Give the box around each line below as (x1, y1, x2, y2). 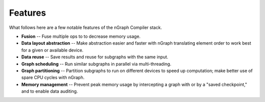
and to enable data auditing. (21, 88, 78, 94)
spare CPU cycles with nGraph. (21, 75, 85, 80)
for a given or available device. (21, 47, 83, 53)
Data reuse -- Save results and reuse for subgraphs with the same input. (21, 54, 169, 60)
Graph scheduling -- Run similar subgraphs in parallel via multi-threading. (21, 61, 172, 67)
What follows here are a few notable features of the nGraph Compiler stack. (9, 25, 162, 30)
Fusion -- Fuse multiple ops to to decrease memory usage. (21, 33, 141, 39)
